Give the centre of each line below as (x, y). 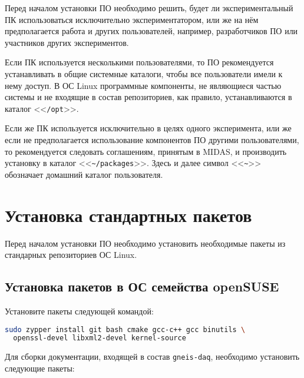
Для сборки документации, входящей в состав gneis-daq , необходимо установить (152, 357)
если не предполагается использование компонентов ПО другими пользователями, (152, 140)
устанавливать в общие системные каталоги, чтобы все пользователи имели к (144, 73)
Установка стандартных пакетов (128, 215)
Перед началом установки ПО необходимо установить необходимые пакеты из (145, 243)
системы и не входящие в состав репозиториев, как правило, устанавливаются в (148, 97)
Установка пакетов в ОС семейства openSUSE (142, 286)
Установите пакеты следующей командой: (79, 311)
